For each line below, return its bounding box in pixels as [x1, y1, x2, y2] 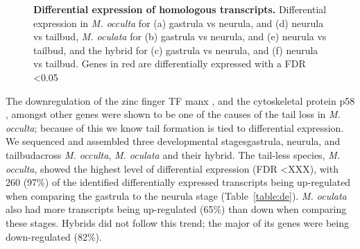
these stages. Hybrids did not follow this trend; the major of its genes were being [6, 215, 349, 230]
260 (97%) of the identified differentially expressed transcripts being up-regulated [6, 175, 351, 189]
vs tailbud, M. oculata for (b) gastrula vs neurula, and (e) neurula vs [33, 29, 327, 44]
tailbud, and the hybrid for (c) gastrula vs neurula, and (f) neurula [33, 42, 318, 57]
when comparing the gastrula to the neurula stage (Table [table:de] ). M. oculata [6, 188, 347, 203]
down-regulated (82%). [6, 229, 102, 243]
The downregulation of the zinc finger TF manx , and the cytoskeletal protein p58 [6, 93, 355, 108]
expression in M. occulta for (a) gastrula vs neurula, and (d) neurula [33, 15, 324, 30]
